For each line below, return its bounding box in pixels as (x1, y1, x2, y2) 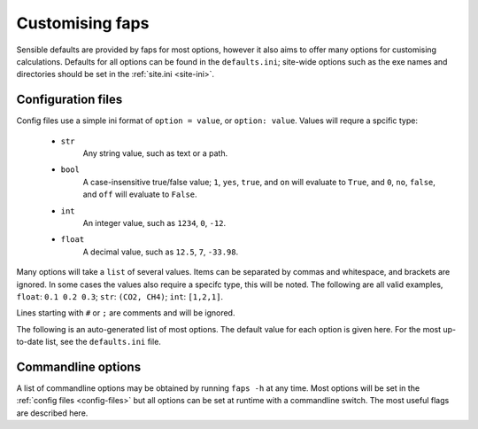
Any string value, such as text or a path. (82, 148, 228, 159)
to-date (16, 337, 44, 347)
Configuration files (16, 92, 123, 107)
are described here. (16, 408, 89, 418)
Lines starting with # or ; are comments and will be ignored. (16, 308, 235, 318)
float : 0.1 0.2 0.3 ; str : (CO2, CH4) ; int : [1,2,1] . (16, 291, 224, 301)
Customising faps (16, 13, 150, 33)
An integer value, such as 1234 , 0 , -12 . (82, 217, 227, 228)
